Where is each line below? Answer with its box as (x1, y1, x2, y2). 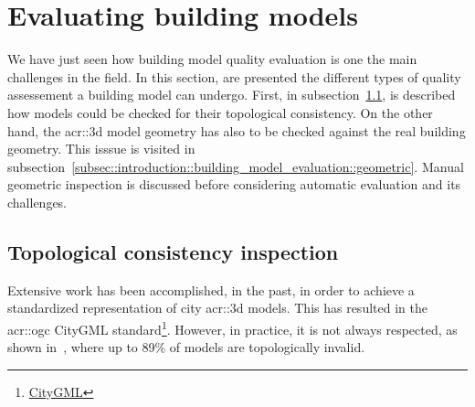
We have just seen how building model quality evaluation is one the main (7, 49, 417, 69)
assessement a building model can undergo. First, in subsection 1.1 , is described (7, 85, 456, 104)
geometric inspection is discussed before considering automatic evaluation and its (7, 175, 461, 194)
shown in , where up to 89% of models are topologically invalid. (7, 337, 365, 357)
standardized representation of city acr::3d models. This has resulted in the (7, 298, 427, 317)
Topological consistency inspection (7, 237, 339, 265)
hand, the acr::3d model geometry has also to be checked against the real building (7, 121, 466, 140)
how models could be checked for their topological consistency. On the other (7, 102, 433, 122)
